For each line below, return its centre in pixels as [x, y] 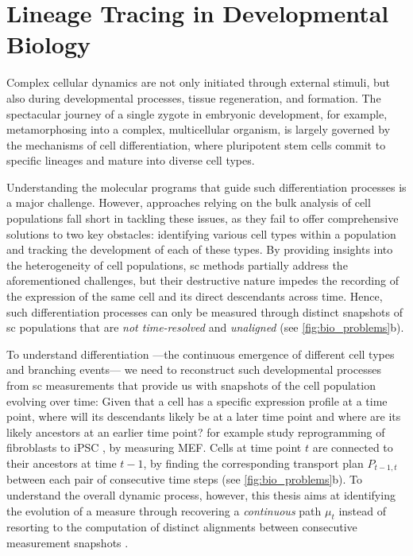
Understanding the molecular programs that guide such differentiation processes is [206, 187]
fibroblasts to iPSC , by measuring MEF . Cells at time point [154, 447]
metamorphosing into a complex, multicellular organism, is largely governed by [199, 129]
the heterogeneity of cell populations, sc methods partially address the [177, 264]
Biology [49, 44]
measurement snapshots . [68, 542]
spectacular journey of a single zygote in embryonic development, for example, [197, 113]
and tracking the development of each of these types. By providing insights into [200, 249]
